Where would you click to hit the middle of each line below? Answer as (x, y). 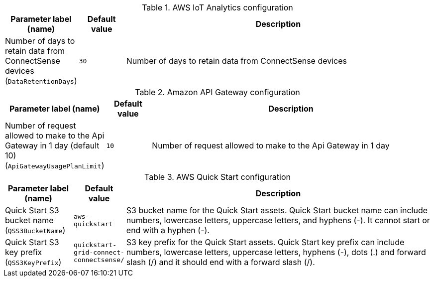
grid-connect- (99, 252)
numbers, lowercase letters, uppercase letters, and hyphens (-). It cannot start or (278, 220)
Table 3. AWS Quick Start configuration (217, 177)
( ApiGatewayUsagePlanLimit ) (55, 165)
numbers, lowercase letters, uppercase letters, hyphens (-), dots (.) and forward (276, 252)
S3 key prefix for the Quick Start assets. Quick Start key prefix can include (265, 242)
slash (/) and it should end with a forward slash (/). (220, 262)
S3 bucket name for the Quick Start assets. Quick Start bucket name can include (277, 210)
